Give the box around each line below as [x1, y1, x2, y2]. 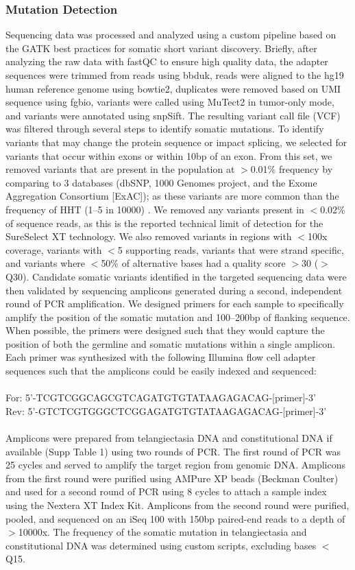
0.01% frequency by [250, 162, 333, 176]
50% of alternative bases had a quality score [101, 256, 286, 270]
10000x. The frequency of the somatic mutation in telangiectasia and [18, 525, 307, 539]
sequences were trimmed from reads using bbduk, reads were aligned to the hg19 [5, 68, 344, 82]
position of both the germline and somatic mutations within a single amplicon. [5, 336, 336, 351]
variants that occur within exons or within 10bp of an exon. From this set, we [5, 148, 332, 163]
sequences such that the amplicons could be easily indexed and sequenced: [5, 364, 317, 378]
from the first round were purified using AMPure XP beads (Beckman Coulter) [5, 471, 339, 485]
